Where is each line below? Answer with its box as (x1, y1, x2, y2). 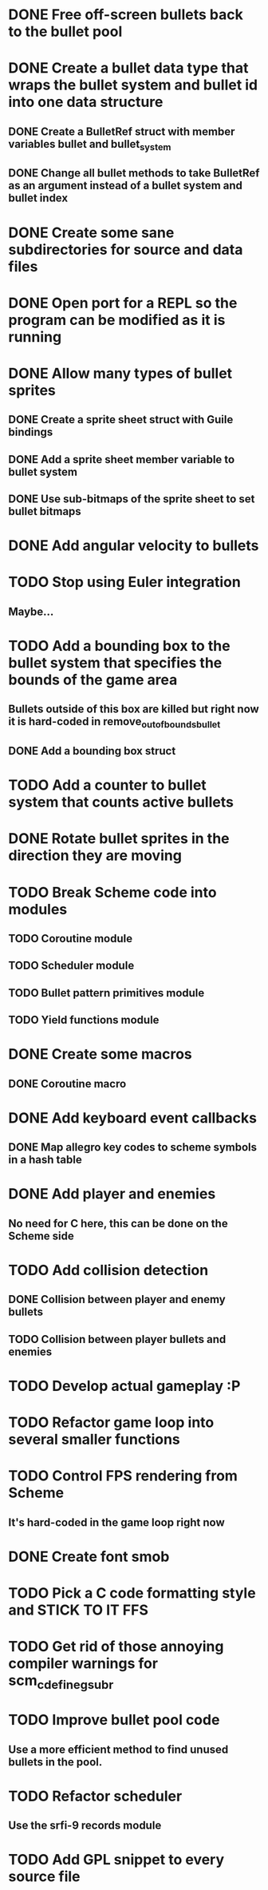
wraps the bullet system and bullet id (8, 76, 258, 94)
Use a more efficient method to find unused (8, 1742, 229, 1756)
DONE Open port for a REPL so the (8, 294, 238, 312)
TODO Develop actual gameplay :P (8, 1377, 241, 1395)
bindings (8, 426, 53, 439)
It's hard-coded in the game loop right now (8, 1516, 225, 1529)
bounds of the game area (8, 671, 178, 689)
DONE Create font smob (8, 1547, 170, 1566)
